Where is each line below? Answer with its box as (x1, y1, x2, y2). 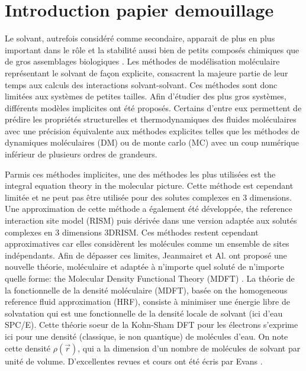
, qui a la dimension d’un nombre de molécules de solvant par (78, 341, 301, 354)
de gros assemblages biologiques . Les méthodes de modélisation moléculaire (5, 55, 280, 67)
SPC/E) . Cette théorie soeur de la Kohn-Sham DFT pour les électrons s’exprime (5, 318, 298, 331)
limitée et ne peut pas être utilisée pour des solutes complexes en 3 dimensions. (5, 191, 292, 203)
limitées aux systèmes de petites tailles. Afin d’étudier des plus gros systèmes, (5, 90, 286, 102)
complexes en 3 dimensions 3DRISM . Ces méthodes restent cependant (5, 225, 259, 238)
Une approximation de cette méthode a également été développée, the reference (5, 202, 292, 215)
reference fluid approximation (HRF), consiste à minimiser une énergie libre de (5, 295, 290, 308)
